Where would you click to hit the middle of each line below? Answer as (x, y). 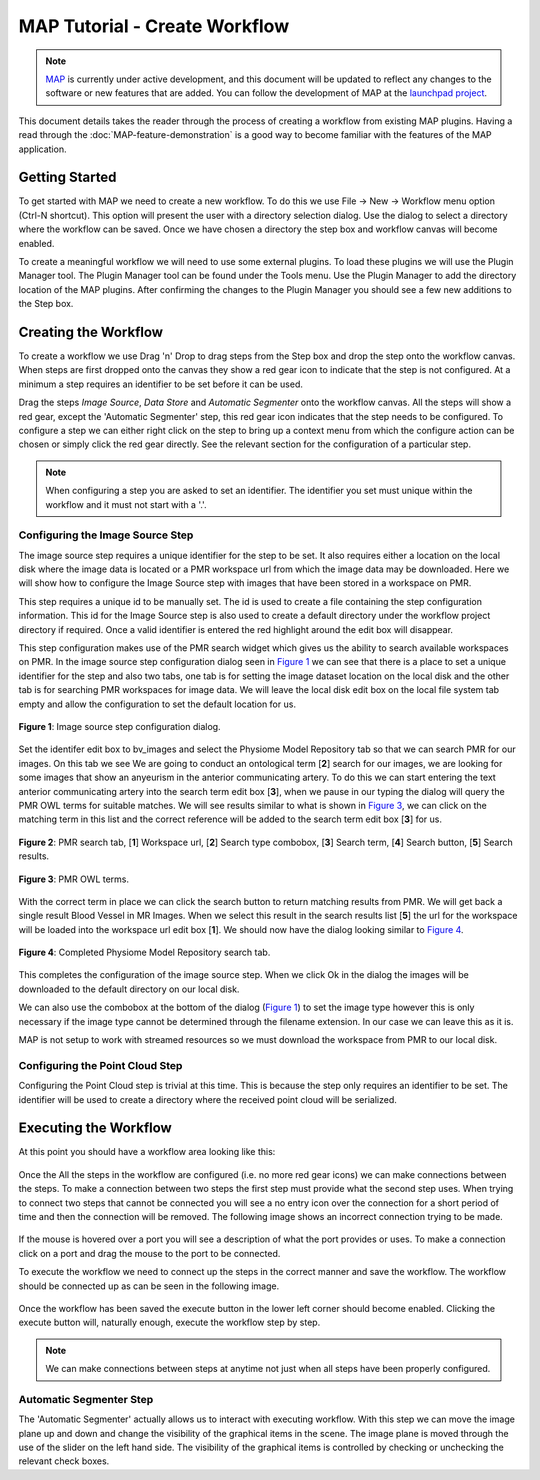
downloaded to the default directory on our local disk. (129, 989)
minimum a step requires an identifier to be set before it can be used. (161, 384)
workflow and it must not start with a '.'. (126, 504)
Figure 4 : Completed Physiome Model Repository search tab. (144, 952)
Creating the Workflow (91, 331)
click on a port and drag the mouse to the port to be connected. (149, 1253)
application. (42, 149)
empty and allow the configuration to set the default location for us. (157, 704)
